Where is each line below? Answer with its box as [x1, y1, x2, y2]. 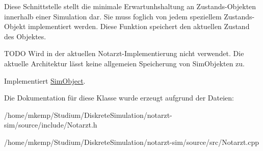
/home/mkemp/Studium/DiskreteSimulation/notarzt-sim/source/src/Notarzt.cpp [4, 136, 259, 147]
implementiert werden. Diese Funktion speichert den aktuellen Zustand [28, 21, 250, 32]
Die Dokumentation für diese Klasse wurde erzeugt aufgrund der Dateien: [4, 92, 234, 103]
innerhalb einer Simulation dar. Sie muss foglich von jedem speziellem [4, 11, 222, 21]
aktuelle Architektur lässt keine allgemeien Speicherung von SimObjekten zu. [4, 58, 245, 68]
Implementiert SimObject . [4, 75, 86, 86]
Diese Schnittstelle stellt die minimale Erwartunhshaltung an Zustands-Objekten [4, 1, 256, 11]
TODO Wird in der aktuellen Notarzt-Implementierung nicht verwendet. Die [4, 48, 244, 59]
